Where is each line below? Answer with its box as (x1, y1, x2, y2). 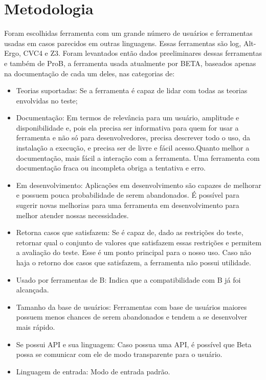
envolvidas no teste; (16, 95, 78, 105)
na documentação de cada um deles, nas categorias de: (4, 68, 175, 78)
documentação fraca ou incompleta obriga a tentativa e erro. (16, 162, 206, 173)
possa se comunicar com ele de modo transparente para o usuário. (16, 349, 223, 360)
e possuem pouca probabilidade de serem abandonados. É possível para (16, 189, 239, 200)
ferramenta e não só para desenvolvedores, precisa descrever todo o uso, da (16, 132, 251, 143)
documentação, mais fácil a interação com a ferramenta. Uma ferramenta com (16, 152, 260, 163)
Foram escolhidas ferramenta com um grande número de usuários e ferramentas (4, 28, 253, 38)
